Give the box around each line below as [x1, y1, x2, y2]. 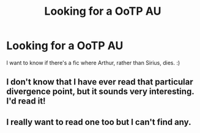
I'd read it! [6, 96, 46, 107]
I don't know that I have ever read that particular [6, 77, 194, 87]
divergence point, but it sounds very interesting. [6, 86, 194, 97]
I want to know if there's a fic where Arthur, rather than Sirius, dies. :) [6, 59, 180, 66]
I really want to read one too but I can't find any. [6, 116, 191, 127]
